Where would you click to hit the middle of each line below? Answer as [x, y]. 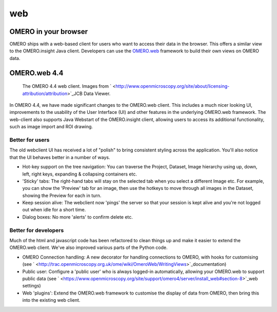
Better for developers [37, 230]
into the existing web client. [51, 300]
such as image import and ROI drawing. [51, 127]
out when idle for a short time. [54, 210]
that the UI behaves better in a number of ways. [60, 157]
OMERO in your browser [49, 32]
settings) [32, 286]
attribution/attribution [45, 93]
